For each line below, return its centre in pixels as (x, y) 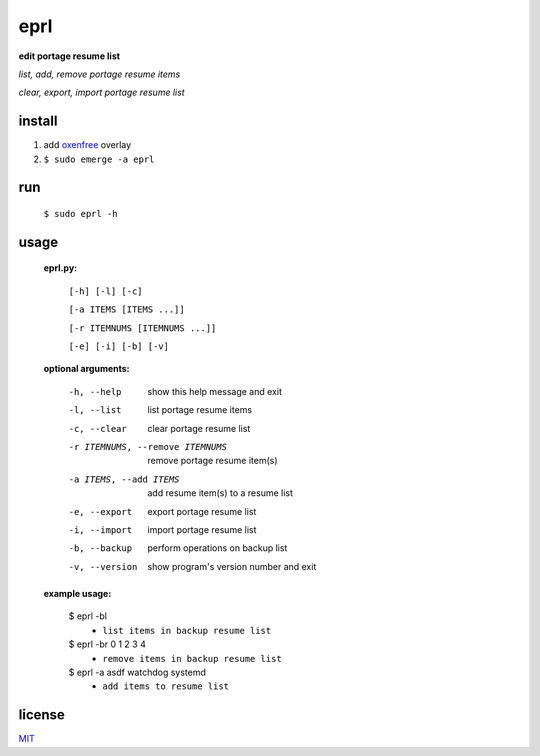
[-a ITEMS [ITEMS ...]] (126, 309)
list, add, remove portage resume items (99, 74)
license (41, 715)
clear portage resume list (199, 428)
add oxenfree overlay (87, 145)
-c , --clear (97, 428)
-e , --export (100, 511)
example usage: (77, 594)
